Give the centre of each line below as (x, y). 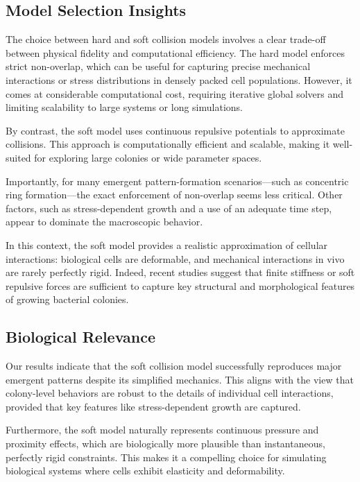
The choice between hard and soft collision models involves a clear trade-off (166, 39)
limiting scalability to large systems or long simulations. (124, 107)
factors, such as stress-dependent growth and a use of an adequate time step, (169, 208)
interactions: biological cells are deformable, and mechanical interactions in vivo (175, 258)
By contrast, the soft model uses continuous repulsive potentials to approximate (175, 130)
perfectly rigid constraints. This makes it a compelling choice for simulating (166, 457)
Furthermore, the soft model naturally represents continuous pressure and (162, 430)
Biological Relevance (81, 337)
